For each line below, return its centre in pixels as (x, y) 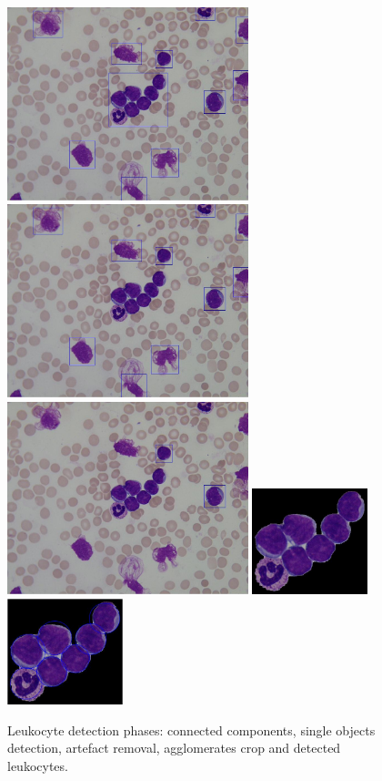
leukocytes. (38, 766)
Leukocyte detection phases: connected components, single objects (191, 730)
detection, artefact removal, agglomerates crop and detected (174, 748)
